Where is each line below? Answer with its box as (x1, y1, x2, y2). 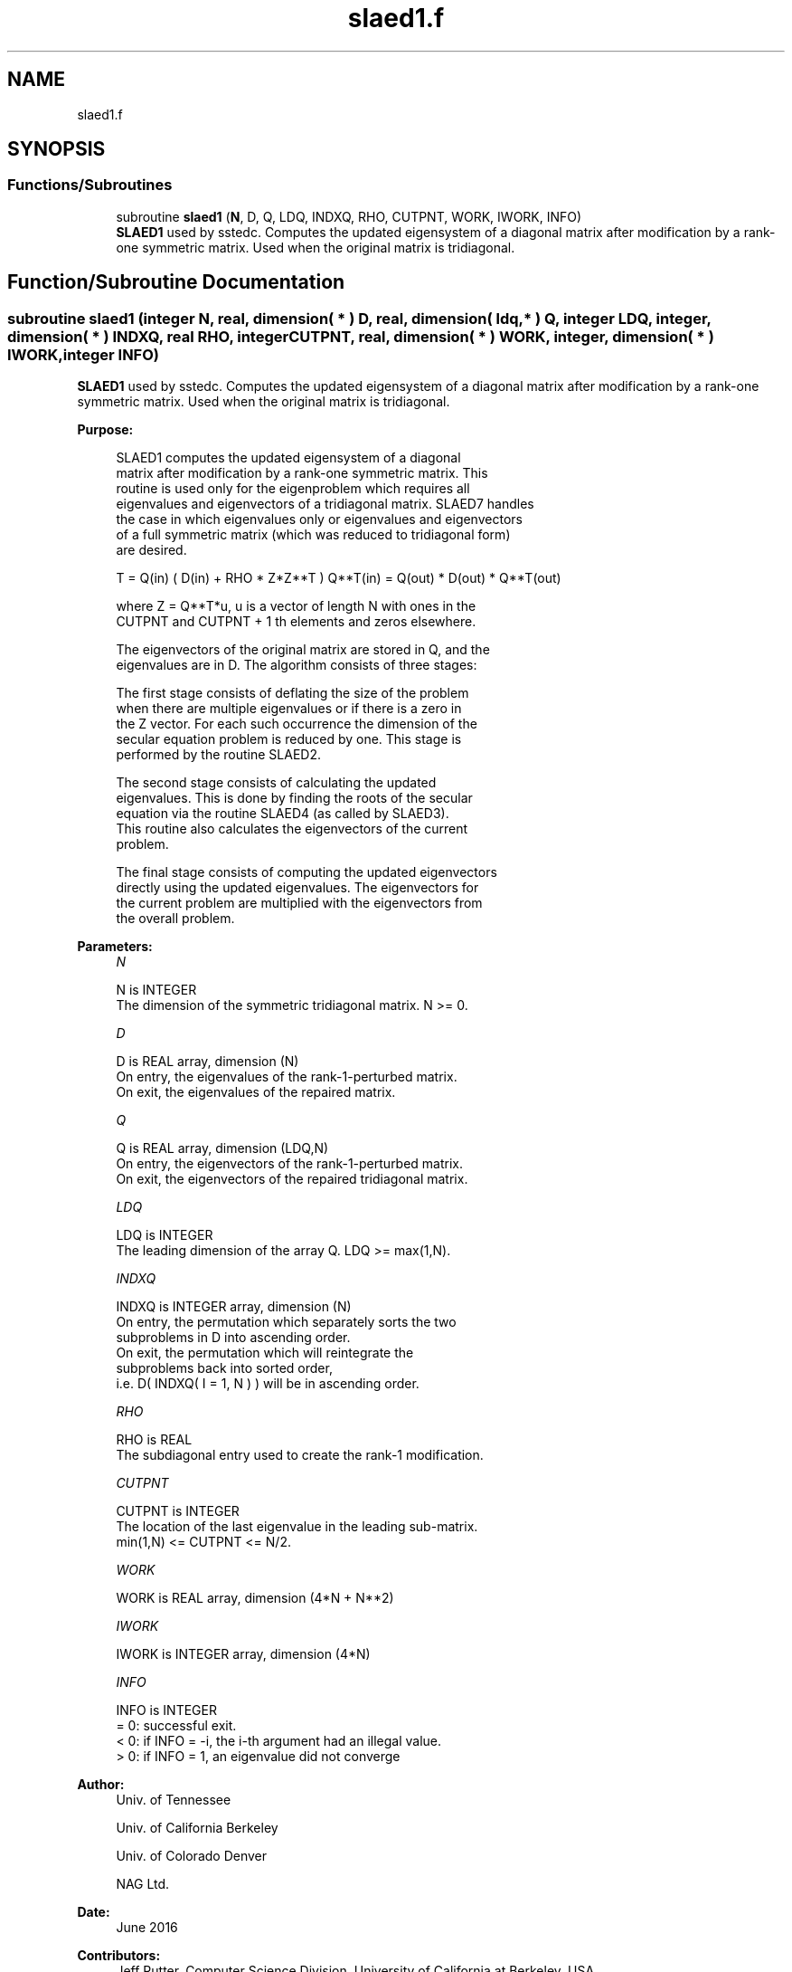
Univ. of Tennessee (116, 1792, 231, 1808)
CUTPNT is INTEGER (116, 1503, 240, 1519)
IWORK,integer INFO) (7, 345, 159, 364)
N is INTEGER (116, 982, 197, 998)
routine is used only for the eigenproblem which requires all (116, 481, 470, 497)
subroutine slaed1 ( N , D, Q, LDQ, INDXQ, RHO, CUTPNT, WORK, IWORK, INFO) (116, 208, 582, 224)
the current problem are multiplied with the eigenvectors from (116, 895, 483, 911)
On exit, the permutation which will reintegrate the (116, 1345, 414, 1361)
